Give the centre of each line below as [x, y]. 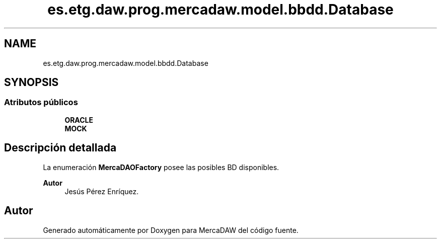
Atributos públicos [41, 102]
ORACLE [79, 120]
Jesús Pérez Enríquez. [102, 191]
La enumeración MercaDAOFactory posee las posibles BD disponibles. [161, 167]
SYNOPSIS [31, 83]
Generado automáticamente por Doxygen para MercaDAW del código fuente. [171, 230]
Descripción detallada [60, 148]
